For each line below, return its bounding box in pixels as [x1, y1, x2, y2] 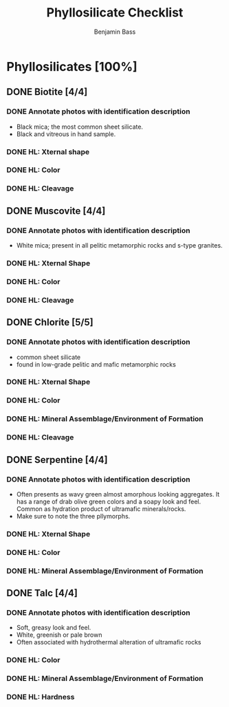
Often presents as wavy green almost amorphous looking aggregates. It [16, 490, 220, 498]
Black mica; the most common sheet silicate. [16, 122, 144, 131]
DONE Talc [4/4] [6, 587, 78, 599]
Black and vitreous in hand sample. [16, 129, 116, 138]
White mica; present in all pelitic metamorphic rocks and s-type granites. [16, 241, 223, 250]
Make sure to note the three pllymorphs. [16, 512, 131, 520]
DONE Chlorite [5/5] [6, 316, 94, 328]
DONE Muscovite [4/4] [6, 205, 106, 217]
